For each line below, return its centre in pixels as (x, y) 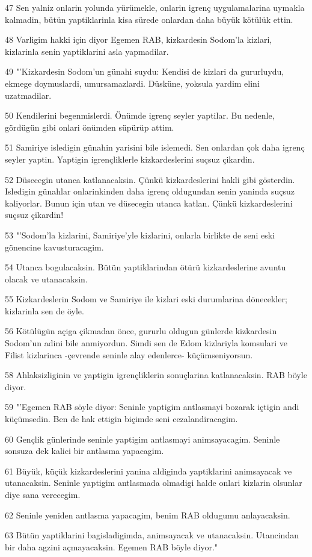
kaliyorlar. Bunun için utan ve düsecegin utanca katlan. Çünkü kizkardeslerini (149, 203)
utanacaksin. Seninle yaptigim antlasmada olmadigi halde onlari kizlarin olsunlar (154, 483)
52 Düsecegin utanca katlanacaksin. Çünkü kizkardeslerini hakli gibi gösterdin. (150, 179)
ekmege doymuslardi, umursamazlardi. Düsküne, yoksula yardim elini (132, 83)
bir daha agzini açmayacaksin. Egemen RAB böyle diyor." (112, 546)
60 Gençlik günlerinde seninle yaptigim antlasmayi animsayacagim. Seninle (142, 439)
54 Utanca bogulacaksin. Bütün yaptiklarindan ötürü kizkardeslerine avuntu (145, 267)
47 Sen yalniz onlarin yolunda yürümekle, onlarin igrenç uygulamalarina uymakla (155, 7)
